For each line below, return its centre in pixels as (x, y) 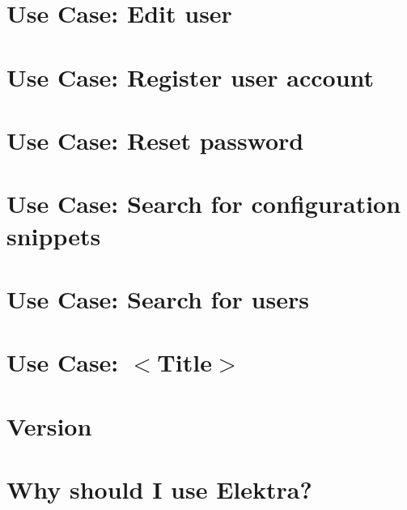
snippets (54, 235)
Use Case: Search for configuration (204, 204)
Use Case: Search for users (158, 298)
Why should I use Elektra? (159, 489)
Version (49, 425)
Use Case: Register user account (191, 76)
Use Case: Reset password (155, 140)
